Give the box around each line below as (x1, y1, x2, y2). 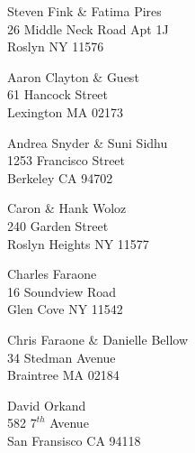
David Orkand (7, 395, 86, 414)
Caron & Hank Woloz (7, 199, 127, 217)
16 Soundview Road (7, 282, 117, 300)
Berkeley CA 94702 (7, 168, 113, 187)
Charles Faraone (7, 264, 97, 283)
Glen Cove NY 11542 (7, 300, 123, 319)
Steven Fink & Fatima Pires (7, 2, 162, 20)
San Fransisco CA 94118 (7, 430, 141, 449)
